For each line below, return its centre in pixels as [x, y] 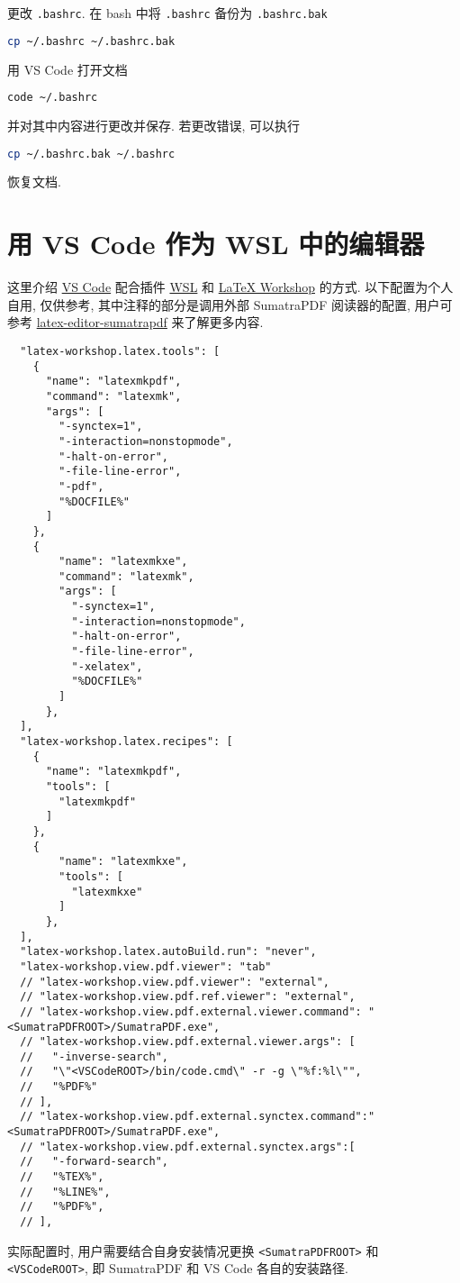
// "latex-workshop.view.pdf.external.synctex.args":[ [188, 1147]
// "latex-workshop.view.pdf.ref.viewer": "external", [188, 997]
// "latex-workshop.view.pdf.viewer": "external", [175, 982]
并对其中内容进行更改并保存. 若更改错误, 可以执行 [154, 125]
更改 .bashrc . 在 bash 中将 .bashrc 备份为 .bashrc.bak [167, 13]
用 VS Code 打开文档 [68, 69]
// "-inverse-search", [94, 1056]
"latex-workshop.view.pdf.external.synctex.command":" [207, 1117]
